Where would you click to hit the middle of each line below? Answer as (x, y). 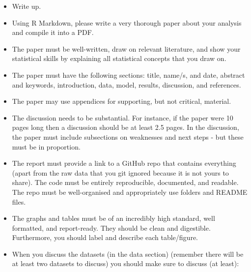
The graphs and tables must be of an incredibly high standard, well (113, 218)
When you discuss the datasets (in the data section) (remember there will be (128, 254)
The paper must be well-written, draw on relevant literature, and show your (126, 48)
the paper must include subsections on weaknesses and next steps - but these (128, 136)
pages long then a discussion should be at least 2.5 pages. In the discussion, (125, 127)
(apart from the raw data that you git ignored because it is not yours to (120, 172)
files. (19, 201)
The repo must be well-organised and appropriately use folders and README (130, 192)
